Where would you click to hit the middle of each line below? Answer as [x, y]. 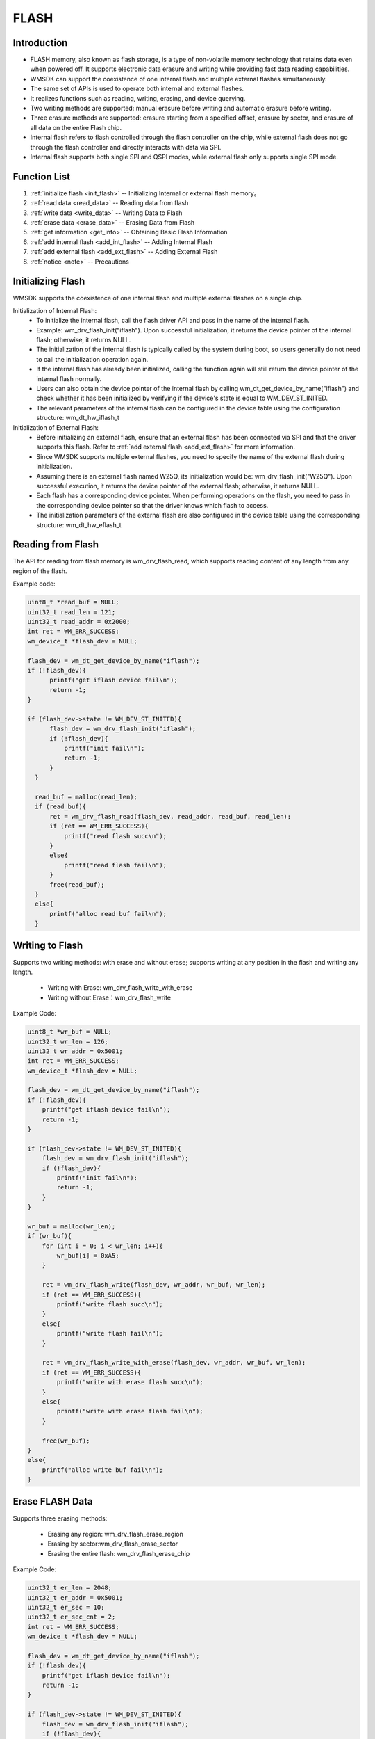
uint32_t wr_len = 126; [68, 1041]
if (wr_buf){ [50, 1236]
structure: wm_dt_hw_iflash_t [78, 418]
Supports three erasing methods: [60, 1518]
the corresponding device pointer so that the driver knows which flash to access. [152, 505]
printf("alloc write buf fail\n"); [102, 1470]
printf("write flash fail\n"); [110, 1333]
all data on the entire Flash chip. [76, 127]
